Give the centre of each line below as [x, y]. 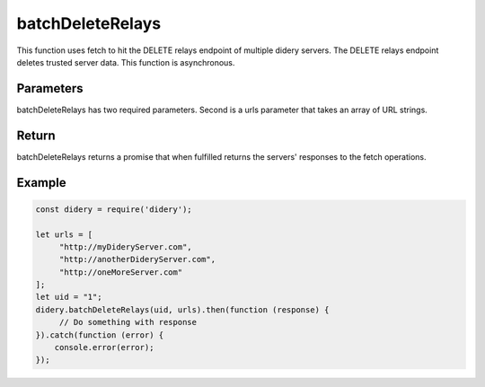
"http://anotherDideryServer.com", [137, 259]
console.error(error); [104, 347]
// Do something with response [128, 322]
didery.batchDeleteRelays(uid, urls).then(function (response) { [182, 309]
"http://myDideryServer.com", [125, 246]
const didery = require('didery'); [114, 209]
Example [41, 183]
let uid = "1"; [69, 297]
